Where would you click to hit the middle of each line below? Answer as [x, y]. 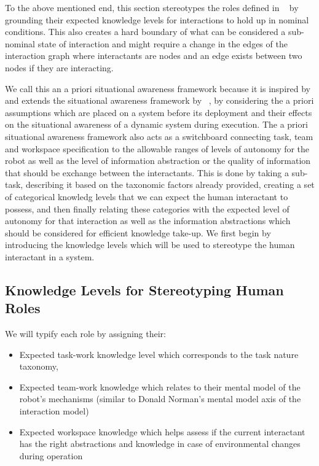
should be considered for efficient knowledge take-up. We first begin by [138, 232]
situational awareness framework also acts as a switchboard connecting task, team [159, 136]
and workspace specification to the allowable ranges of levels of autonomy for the [157, 148]
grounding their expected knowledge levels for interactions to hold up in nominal [157, 19]
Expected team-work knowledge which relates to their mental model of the [160, 386]
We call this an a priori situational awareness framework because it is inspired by [158, 88]
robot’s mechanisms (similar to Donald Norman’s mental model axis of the [160, 399]
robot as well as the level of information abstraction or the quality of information [158, 161]
